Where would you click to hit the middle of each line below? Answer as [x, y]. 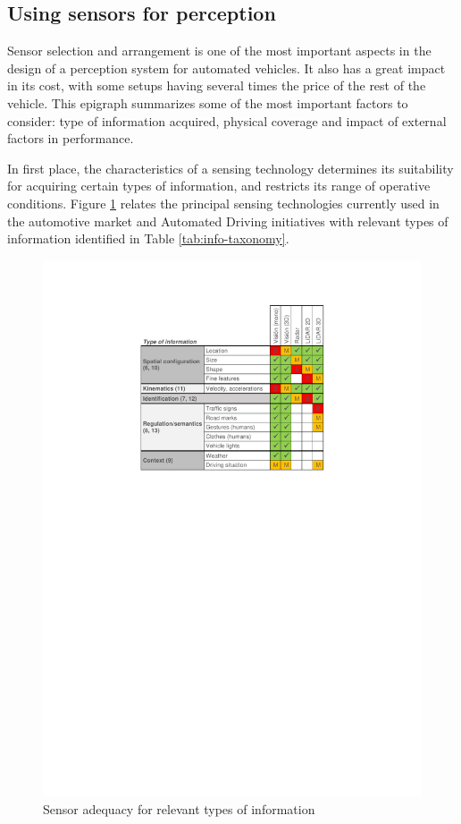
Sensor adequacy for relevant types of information [179, 809]
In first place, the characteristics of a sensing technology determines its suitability [230, 168]
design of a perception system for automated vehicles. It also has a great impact [226, 68]
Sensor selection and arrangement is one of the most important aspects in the [219, 51]
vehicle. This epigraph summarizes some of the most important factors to [208, 102]
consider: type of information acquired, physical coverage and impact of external [227, 120]
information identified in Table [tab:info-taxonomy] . [148, 238]
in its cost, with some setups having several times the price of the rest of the [217, 85]
